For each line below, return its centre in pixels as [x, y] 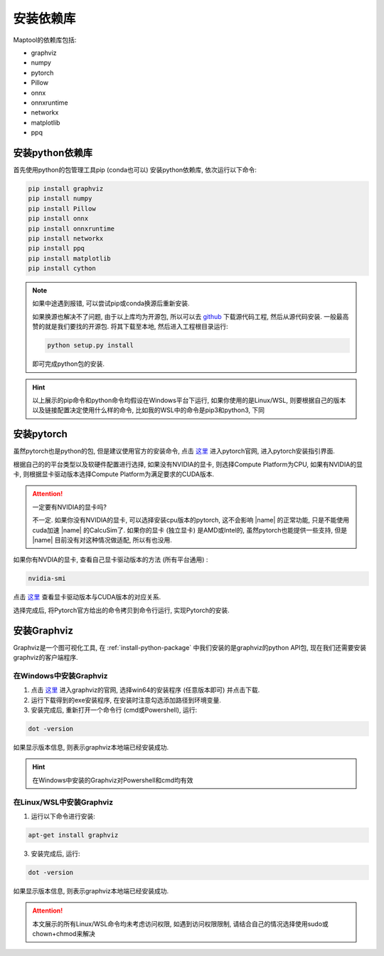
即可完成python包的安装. [68, 364]
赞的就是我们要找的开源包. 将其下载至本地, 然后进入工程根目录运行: [130, 327]
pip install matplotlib [70, 258]
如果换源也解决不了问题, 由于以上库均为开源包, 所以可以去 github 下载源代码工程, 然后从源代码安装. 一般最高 [191, 316]
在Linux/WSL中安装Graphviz [63, 802]
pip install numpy [60, 199]
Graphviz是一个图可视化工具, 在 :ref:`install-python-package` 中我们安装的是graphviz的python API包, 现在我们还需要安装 [190, 647]
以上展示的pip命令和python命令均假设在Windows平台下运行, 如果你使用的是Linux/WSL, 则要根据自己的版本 [189, 400]
